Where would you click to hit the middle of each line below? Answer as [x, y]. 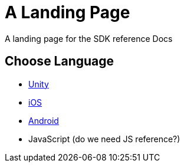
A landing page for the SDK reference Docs [89, 38]
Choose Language [60, 61]
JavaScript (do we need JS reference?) [104, 139]
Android [44, 120]
